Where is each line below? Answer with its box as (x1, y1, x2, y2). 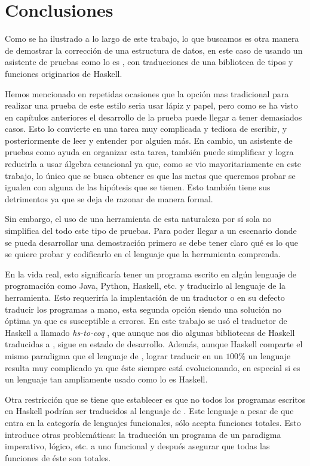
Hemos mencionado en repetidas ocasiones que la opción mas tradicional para (5, 87, 289, 100)
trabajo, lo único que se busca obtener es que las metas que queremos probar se (5, 169, 296, 181)
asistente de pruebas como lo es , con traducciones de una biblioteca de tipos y (5, 55, 293, 68)
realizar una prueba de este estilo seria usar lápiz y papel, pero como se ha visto (5, 99, 298, 112)
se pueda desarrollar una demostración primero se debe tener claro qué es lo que (5, 236, 299, 248)
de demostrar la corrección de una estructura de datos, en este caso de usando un (5, 44, 303, 56)
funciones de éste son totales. (5, 451, 111, 464)
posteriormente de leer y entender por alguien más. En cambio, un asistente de (5, 134, 293, 146)
